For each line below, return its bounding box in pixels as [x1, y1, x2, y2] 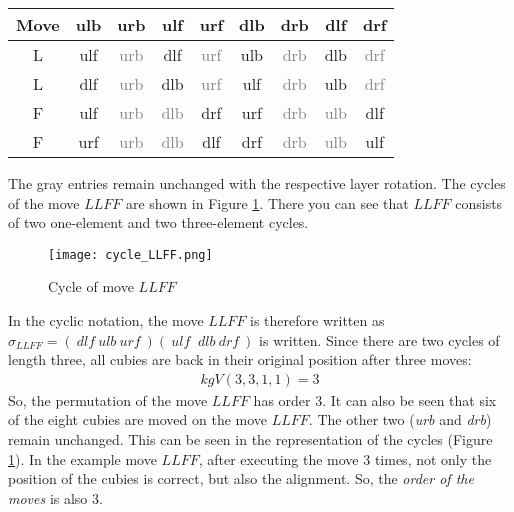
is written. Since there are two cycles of [259, 329, 500, 350]
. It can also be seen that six [322, 389, 497, 410]
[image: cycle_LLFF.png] [48, 247, 213, 262]
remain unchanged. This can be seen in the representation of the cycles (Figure [8, 429, 493, 450]
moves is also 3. [8, 487, 103, 508]
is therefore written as [250, 310, 385, 331]
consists [455, 192, 503, 213]
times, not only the [374, 448, 492, 469]
